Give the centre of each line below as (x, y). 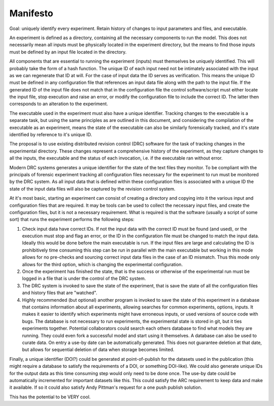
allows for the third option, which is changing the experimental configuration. (102, 264)
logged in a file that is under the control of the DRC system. (84, 278)
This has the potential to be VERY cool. (50, 397)
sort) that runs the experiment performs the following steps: (72, 220)
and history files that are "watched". (60, 293)
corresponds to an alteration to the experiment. (59, 104)
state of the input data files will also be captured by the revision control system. (92, 189)
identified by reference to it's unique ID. (51, 135)
